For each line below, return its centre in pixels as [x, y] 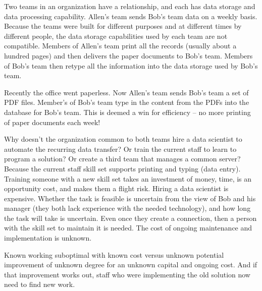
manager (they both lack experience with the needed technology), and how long [127, 208]
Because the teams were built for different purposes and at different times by [123, 26]
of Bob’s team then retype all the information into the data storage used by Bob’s [131, 65]
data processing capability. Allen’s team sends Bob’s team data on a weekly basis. [131, 16]
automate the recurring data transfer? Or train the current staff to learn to [120, 149]
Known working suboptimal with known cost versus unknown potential [114, 254]
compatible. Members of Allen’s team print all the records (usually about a [120, 46]
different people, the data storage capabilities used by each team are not [116, 36]
